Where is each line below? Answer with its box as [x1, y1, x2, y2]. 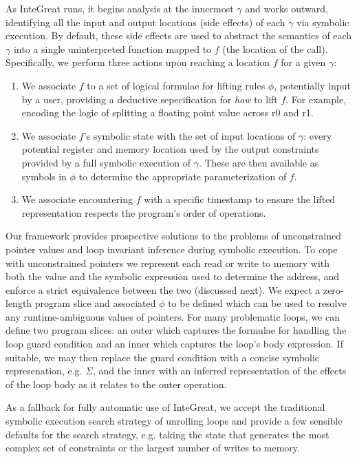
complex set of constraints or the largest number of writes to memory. [6, 440, 300, 455]
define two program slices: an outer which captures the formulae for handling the [6, 323, 347, 337]
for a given [281, 55, 326, 70]
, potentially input [274, 78, 351, 92]
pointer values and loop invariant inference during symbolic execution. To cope [6, 242, 338, 256]
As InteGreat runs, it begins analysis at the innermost [6, 1, 234, 15]
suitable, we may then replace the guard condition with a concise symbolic [6, 350, 320, 364]
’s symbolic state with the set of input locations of [83, 128, 296, 142]
